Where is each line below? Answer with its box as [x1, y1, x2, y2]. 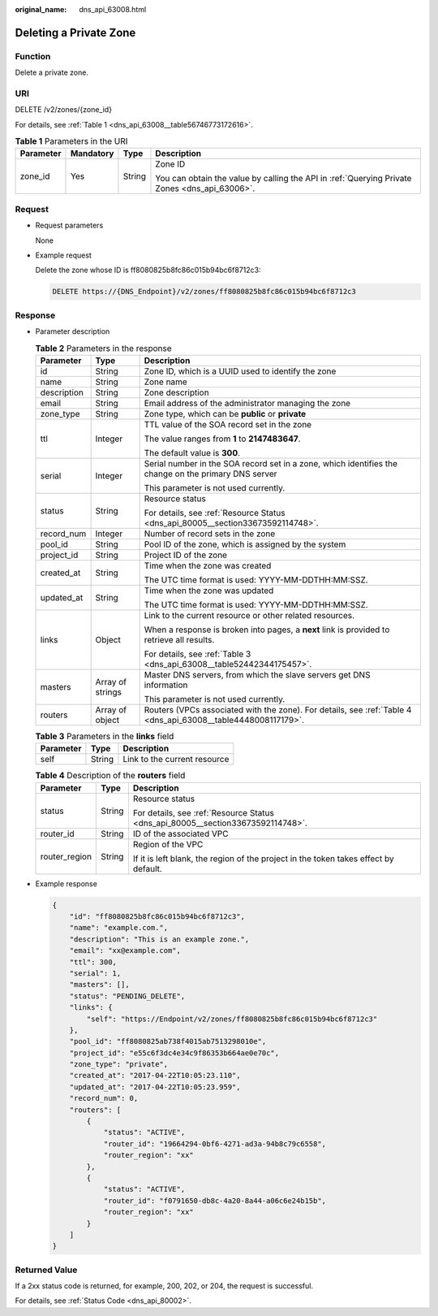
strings [95, 686, 122, 698]
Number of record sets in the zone [144, 528, 276, 539]
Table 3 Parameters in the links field [35, 731, 174, 742]
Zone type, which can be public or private [144, 408, 307, 419]
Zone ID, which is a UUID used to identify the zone [144, 366, 337, 377]
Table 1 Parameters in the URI [15, 136, 128, 147]
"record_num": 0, [69, 1093, 139, 1103]
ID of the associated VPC [132, 828, 229, 839]
